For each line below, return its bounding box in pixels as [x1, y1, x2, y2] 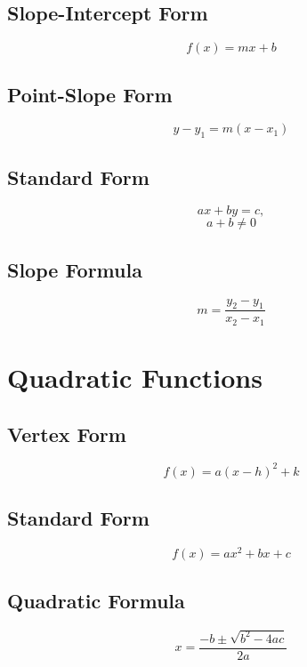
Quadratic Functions [7, 359, 263, 396]
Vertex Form [7, 420, 126, 447]
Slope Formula [7, 255, 142, 283]
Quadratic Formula [7, 586, 185, 614]
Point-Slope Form [7, 80, 173, 108]
